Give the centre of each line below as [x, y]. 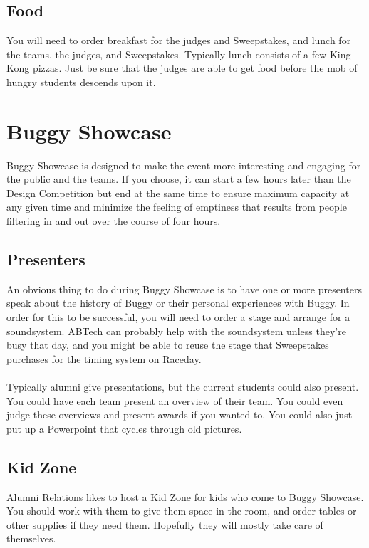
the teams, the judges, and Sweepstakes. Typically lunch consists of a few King [179, 54]
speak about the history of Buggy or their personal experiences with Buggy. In [178, 303]
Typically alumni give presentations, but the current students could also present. [183, 387]
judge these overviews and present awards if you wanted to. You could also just [180, 415]
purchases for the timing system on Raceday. [104, 358]
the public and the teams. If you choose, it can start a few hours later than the [179, 179]
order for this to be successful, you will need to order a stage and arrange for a [178, 317]
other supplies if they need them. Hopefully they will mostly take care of [165, 524]
